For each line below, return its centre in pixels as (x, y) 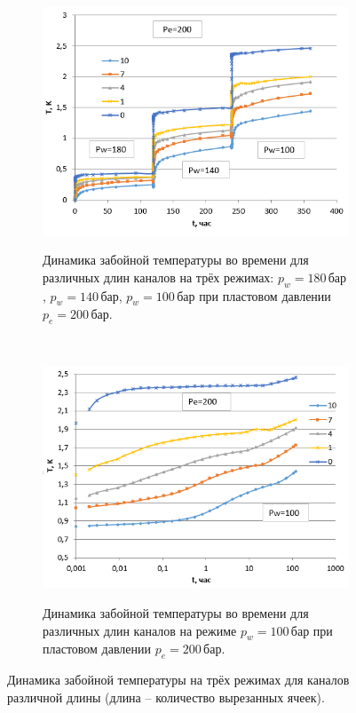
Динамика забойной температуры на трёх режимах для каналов (178, 680)
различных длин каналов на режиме (140, 630)
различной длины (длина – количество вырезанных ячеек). (166, 697)
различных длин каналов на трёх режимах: (158, 277)
